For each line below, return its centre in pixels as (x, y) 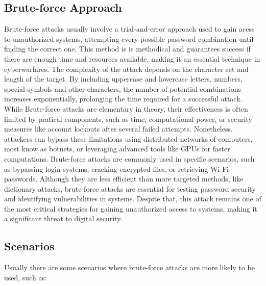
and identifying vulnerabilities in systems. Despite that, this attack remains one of (133, 199)
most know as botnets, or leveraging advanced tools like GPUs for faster (117, 149)
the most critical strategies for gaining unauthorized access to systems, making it (131, 208)
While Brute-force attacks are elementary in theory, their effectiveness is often (126, 108)
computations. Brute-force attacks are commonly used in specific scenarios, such (129, 158)
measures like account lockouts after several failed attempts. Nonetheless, (118, 129)
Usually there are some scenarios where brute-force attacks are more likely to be (130, 267)
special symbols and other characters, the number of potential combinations (123, 88)
